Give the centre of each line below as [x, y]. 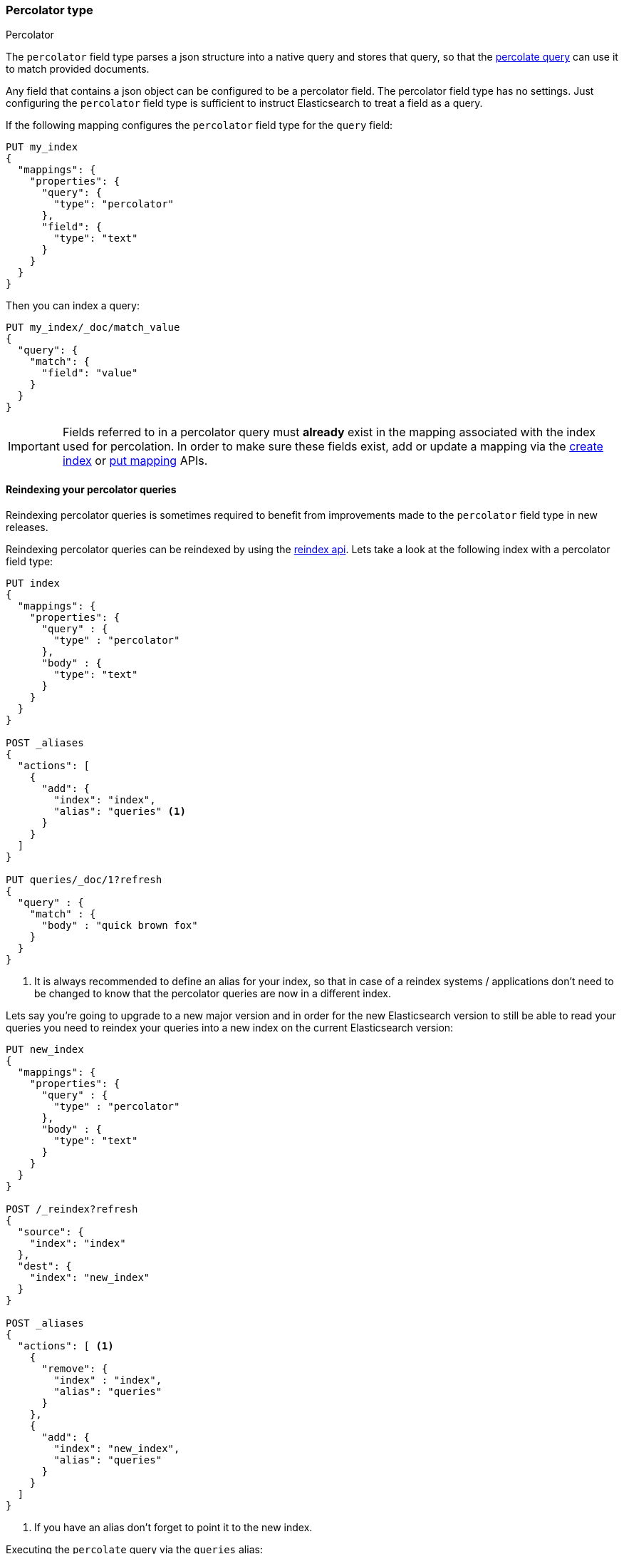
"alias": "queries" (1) [120, 811]
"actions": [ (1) [66, 1345]
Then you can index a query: [73, 306]
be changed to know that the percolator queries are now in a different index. [213, 993]
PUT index [33, 583]
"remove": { [75, 1368]
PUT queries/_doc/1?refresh [84, 879]
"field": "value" [90, 373]
